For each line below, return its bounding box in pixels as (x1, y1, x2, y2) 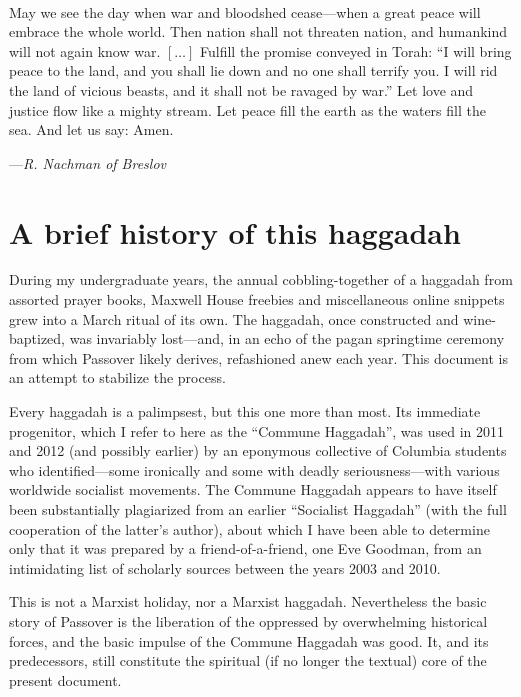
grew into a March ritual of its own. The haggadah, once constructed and (9, 308, 459, 329)
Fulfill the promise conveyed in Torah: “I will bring (200, 40, 512, 61)
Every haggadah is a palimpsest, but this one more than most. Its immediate (9, 401, 481, 422)
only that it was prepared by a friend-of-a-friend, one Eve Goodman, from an (9, 538, 482, 559)
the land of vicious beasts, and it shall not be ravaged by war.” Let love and (9, 79, 474, 100)
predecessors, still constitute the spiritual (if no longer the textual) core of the (9, 650, 487, 671)
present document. (9, 669, 122, 690)
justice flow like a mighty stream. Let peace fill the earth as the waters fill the (9, 99, 486, 120)
